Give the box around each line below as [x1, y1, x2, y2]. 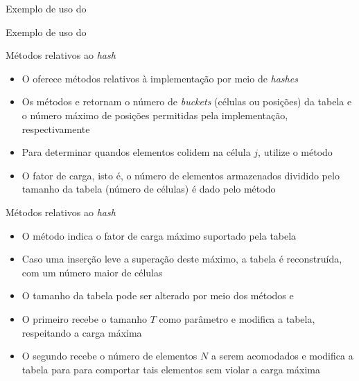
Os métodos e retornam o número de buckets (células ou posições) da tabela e [21, 94, 352, 109]
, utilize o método [258, 145, 333, 159]
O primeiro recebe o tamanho [21, 311, 147, 326]
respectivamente [21, 121, 90, 136]
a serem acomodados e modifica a [211, 348, 353, 363]
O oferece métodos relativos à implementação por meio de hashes [21, 71, 298, 85]
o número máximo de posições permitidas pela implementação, [21, 107, 288, 122]
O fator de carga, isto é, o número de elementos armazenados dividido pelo [21, 168, 340, 182]
